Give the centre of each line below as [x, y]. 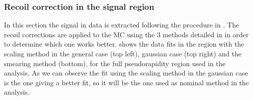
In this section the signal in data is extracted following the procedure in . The [122, 25]
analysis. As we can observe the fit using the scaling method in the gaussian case [126, 73]
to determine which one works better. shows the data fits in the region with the [124, 44]
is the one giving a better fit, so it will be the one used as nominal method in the [126, 82]
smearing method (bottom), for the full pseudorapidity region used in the [115, 63]
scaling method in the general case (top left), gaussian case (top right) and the [123, 53]
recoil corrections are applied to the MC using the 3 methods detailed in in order [126, 34]
